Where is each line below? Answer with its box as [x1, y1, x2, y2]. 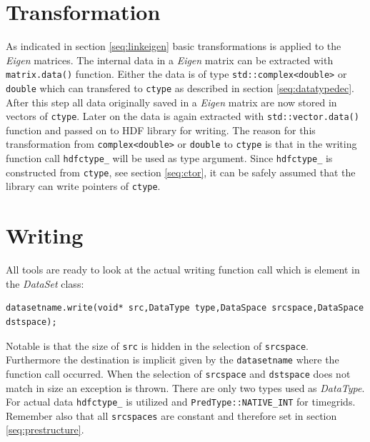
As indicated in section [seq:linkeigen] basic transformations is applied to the [6, 39, 341, 54]
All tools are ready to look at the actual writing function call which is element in [6, 262, 360, 277]
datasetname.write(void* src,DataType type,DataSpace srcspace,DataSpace [6, 303, 364, 313]
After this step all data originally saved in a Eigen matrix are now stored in [6, 94, 337, 109]
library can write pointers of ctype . [6, 179, 161, 194]
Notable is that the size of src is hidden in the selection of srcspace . [6, 338, 309, 353]
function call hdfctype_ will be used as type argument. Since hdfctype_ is [6, 151, 333, 166]
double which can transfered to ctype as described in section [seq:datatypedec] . [6, 80, 354, 95]
